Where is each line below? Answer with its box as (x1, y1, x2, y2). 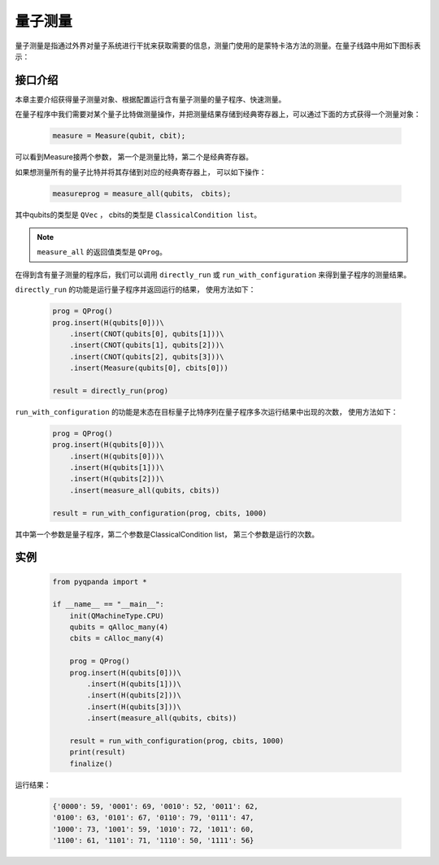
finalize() (69, 759, 113, 768)
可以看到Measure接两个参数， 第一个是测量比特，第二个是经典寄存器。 (15, 152, 254, 162)
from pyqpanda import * (52, 577, 148, 586)
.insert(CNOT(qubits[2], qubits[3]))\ (69, 352, 224, 361)
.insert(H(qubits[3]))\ (86, 702, 182, 711)
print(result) (69, 748, 126, 757)
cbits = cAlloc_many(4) (69, 634, 164, 643)
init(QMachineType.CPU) (69, 611, 164, 620)
